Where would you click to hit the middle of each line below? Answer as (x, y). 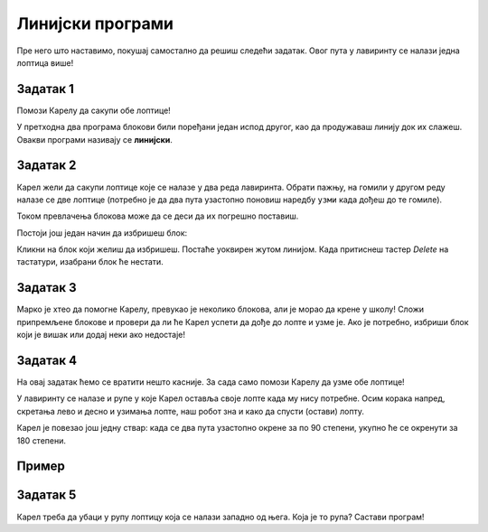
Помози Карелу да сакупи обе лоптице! (94, 110)
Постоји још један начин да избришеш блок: (102, 233)
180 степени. (42, 440)
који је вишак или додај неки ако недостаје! (101, 335)
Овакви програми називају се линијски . (95, 139)
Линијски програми (95, 23)
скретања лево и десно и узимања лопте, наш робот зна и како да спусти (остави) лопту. (191, 411)
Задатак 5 (47, 495)
